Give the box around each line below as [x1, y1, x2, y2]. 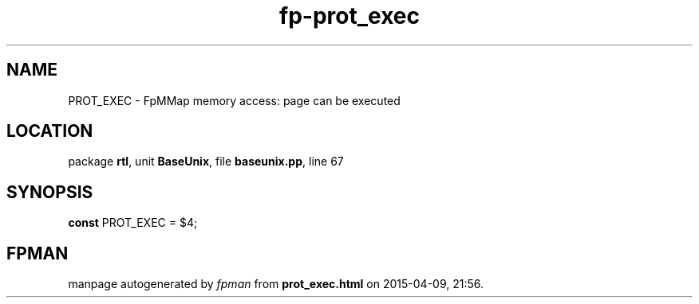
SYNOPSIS [6, 181, 93, 202]
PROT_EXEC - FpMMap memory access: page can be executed [68, 93, 401, 107]
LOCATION [6, 121, 93, 142]
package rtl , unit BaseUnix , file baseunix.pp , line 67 [68, 154, 344, 169]
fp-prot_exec [279, 2, 420, 29]
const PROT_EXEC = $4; [68, 216, 198, 230]
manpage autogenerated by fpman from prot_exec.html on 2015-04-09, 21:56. [68, 277, 484, 291]
